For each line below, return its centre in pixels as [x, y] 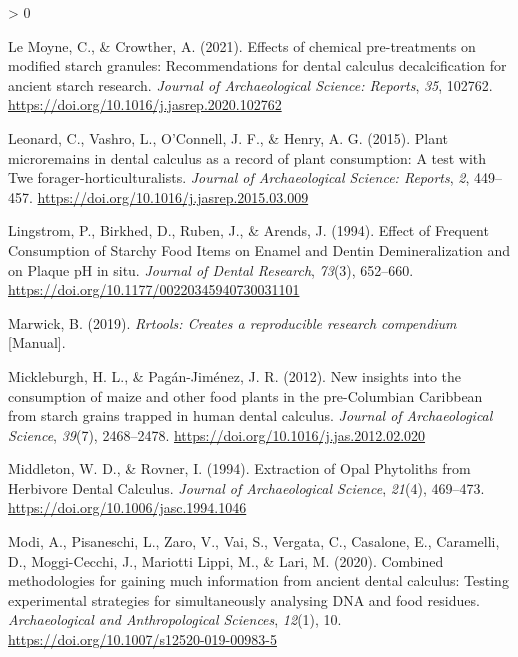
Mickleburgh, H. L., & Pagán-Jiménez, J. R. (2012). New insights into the [235, 375]
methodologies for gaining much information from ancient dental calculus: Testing [258, 580]
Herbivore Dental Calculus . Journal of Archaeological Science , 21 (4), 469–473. [246, 487]
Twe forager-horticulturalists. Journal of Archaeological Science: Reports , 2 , [239, 177]
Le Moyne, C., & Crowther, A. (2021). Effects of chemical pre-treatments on [242, 45]
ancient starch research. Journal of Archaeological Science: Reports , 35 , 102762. [250, 84]
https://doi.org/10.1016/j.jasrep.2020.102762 [145, 104]
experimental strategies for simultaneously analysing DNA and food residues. [244, 599]
